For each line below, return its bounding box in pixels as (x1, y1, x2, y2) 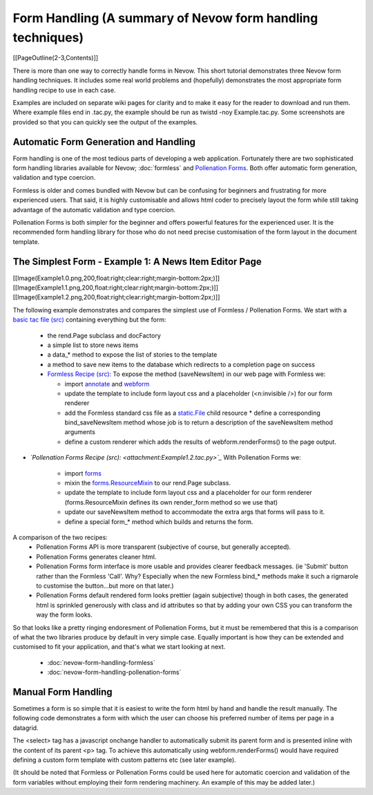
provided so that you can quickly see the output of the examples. (12, 118, 198, 126)
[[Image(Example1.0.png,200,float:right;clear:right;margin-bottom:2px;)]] (12, 274, 220, 282)
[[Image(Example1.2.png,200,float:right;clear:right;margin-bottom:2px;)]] (12, 293, 220, 301)
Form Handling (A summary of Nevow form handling (12, 10, 318, 26)
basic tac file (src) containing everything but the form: (12, 315, 166, 324)
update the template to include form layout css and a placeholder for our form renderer (64, 488, 312, 497)
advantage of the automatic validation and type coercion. (12, 205, 176, 214)
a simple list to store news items (47, 341, 139, 349)
